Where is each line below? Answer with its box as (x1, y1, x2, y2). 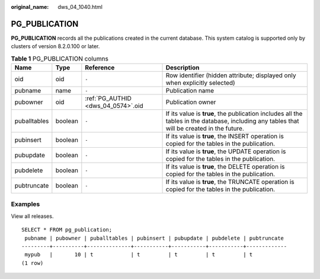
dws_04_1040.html (57, 4, 103, 10)
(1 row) (21, 259, 44, 267)
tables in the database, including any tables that (165, 117, 299, 125)
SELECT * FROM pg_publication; (21, 226, 113, 233)
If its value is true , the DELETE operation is (165, 163, 285, 171)
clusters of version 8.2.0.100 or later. (11, 43, 100, 50)
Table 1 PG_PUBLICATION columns (11, 54, 109, 62)
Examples (11, 200, 40, 208)
